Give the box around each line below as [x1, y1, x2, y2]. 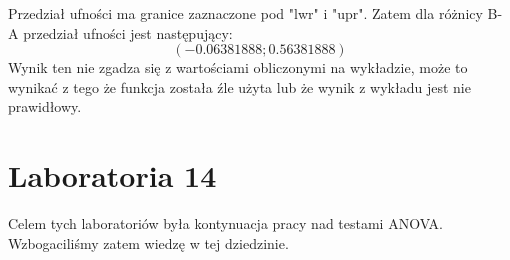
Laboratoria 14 [8, 155, 217, 196]
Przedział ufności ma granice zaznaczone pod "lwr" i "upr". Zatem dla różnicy [8, 3, 483, 23]
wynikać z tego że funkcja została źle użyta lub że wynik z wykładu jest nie [8, 76, 471, 97]
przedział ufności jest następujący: [23, 22, 233, 43]
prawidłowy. [8, 96, 82, 117]
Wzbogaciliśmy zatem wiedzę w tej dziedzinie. [8, 232, 289, 253]
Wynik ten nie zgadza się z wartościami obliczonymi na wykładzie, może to [8, 57, 468, 78]
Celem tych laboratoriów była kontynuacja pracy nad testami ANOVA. [8, 213, 444, 234]
